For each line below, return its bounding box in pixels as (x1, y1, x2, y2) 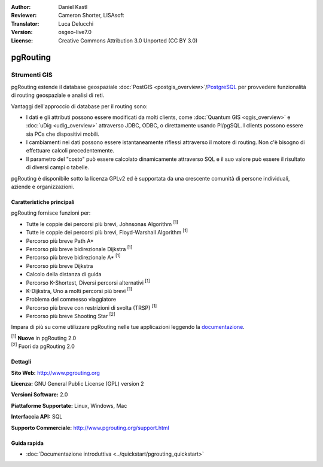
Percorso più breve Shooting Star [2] (26, 312, 115, 320)
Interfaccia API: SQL (11, 413, 63, 420)
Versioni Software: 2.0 (11, 391, 68, 398)
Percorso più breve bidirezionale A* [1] (26, 253, 121, 261)
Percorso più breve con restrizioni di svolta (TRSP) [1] (26, 303, 157, 311)
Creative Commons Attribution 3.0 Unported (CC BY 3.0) (58, 36, 198, 44)
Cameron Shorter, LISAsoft (58, 12, 124, 19)
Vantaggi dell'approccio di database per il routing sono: (11, 102, 148, 110)
